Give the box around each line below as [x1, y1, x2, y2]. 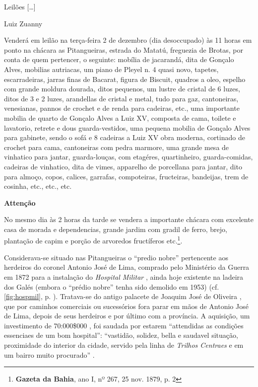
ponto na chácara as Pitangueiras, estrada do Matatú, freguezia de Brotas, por [4, 44, 244, 55]
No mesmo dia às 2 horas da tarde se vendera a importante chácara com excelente [4, 214, 254, 225]
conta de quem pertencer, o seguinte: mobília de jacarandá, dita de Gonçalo [4, 54, 234, 65]
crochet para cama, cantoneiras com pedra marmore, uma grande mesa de [4, 142, 229, 152]
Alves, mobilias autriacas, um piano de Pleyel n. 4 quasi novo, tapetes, [4, 64, 219, 74]
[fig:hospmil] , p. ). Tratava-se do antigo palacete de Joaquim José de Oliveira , [4, 291, 242, 302]
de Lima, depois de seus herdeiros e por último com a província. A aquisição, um [4, 310, 250, 321]
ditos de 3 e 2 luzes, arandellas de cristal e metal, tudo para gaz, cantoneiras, [4, 93, 239, 103]
